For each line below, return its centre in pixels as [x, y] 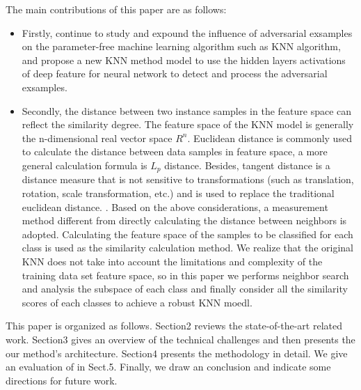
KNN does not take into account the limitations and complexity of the [172, 261]
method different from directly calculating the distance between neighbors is [184, 220]
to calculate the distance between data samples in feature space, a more [175, 151]
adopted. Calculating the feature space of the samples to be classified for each [187, 234]
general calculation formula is [85, 165]
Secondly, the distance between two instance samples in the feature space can [187, 110]
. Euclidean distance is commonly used [270, 138]
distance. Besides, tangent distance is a [247, 165]
